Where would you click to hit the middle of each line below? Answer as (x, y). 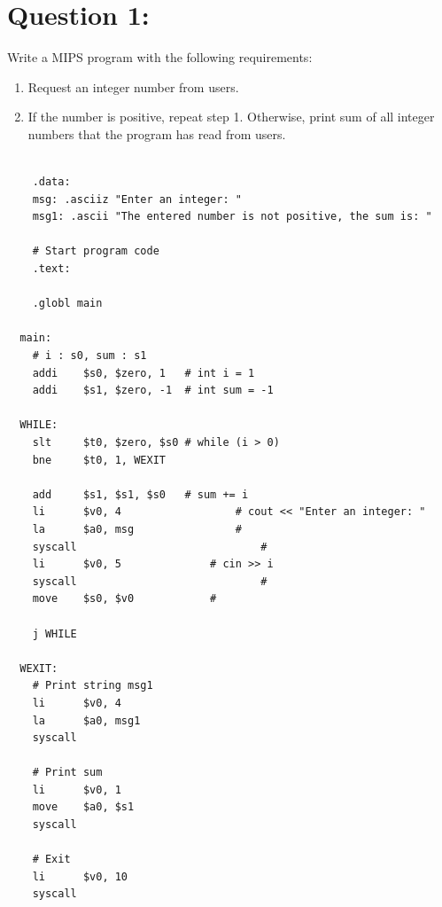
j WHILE (54, 633)
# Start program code (96, 251)
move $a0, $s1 (83, 807)
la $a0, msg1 (86, 720)
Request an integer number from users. (133, 86)
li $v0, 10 (80, 876)
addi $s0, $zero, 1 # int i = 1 (143, 373)
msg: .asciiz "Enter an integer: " (137, 199)
